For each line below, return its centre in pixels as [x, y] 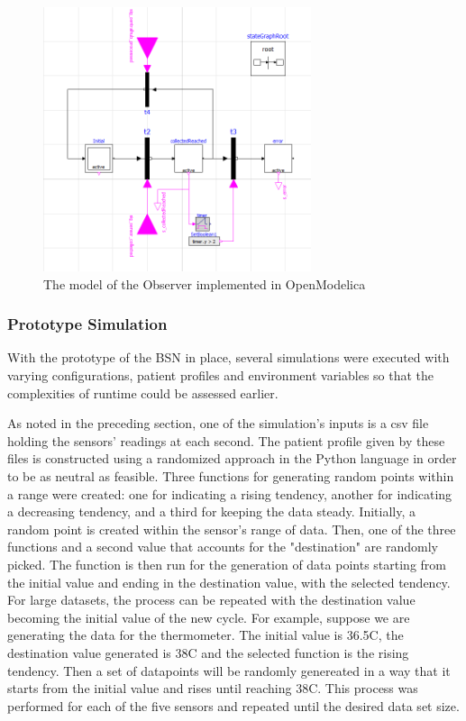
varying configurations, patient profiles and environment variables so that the [221, 375]
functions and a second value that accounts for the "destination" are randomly [223, 547]
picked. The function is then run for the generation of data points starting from [227, 564]
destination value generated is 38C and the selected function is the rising [208, 652]
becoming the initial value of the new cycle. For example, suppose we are [209, 617]
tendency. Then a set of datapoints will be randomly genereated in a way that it [229, 670]
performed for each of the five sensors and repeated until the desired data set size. [233, 705]
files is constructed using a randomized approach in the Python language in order [232, 458]
